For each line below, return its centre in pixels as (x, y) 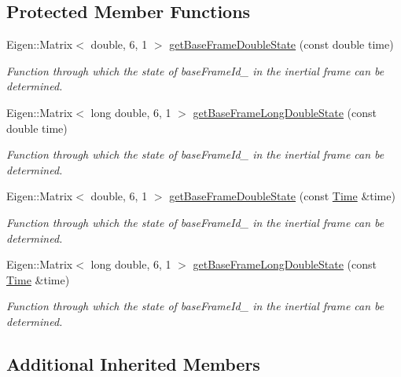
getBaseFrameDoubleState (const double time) (281, 44)
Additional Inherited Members (133, 363)
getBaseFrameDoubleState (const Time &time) (282, 196)
